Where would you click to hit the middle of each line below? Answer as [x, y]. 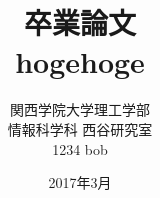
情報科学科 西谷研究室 [80, 128]
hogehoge [80, 61]
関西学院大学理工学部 [80, 109]
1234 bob [80, 148]
